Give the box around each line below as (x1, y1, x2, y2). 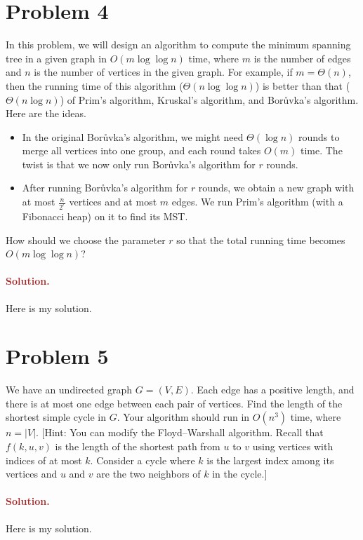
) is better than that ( (255, 78, 350, 93)
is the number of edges (253, 50, 351, 65)
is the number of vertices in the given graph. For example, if (34, 65, 293, 79)
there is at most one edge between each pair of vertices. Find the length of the (6, 396, 343, 410)
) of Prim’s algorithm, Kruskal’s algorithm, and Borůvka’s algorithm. (60, 92, 359, 107)
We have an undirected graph (6, 382, 133, 397)
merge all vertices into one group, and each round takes (22, 143, 261, 158)
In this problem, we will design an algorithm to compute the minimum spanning (6, 37, 351, 52)
